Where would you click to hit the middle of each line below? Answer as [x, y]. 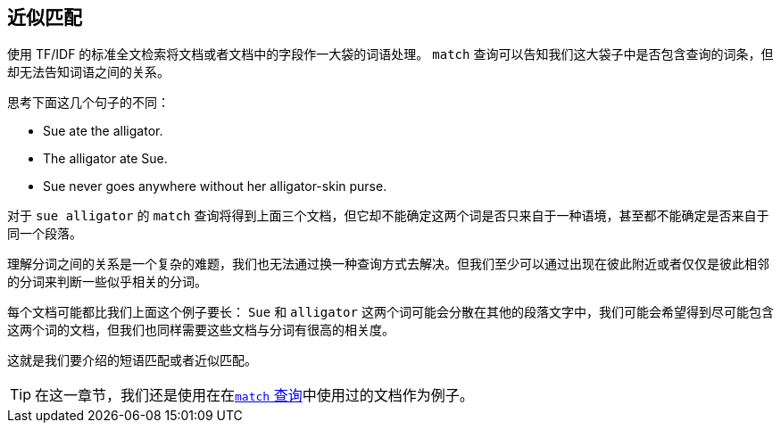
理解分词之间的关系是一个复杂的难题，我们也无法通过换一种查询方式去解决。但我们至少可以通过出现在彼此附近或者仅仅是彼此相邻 [388, 264]
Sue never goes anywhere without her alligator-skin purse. [215, 186]
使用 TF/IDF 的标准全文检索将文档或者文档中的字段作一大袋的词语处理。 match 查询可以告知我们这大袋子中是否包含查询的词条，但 [390, 54]
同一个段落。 [45, 234]
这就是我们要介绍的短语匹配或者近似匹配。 [132, 360]
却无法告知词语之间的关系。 [88, 72]
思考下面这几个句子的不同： [88, 103]
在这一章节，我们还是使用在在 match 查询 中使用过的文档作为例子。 [254, 396]
